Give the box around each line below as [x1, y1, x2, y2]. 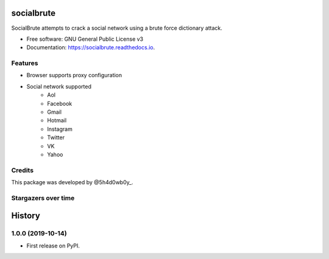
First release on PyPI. [26, 242, 80, 249]
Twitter [47, 134, 65, 141]
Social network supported [26, 83, 91, 90]
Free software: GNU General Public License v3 [26, 35, 144, 43]
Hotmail [47, 117, 67, 124]
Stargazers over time [11, 193, 75, 202]
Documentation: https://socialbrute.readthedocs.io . [26, 44, 155, 51]
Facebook [47, 100, 73, 107]
